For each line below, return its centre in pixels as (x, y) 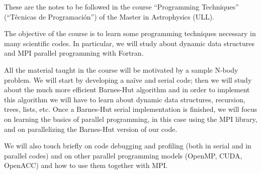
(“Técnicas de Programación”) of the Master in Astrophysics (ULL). (109, 16)
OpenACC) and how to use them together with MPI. (86, 165)
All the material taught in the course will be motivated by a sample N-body (121, 69)
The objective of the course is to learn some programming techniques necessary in (130, 33)
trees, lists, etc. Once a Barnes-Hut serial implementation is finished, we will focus (131, 109)
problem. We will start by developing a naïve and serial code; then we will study (128, 79)
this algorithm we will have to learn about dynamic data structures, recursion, (125, 99)
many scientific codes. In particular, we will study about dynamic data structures (129, 43)
